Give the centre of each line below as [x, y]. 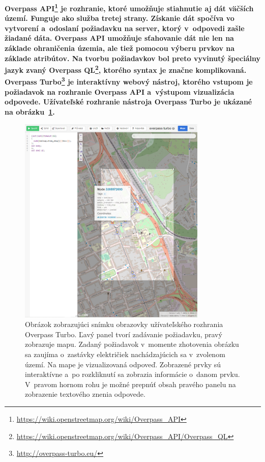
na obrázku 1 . [30, 111]
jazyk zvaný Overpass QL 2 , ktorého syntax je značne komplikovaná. [126, 69]
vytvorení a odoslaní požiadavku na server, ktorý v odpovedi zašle [125, 28]
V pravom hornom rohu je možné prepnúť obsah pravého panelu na [130, 384]
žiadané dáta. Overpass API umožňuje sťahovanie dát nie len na [119, 38]
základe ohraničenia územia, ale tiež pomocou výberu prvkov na [120, 48]
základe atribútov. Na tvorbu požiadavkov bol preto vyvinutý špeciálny [132, 58]
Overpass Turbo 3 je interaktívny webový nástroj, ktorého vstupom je [129, 81]
